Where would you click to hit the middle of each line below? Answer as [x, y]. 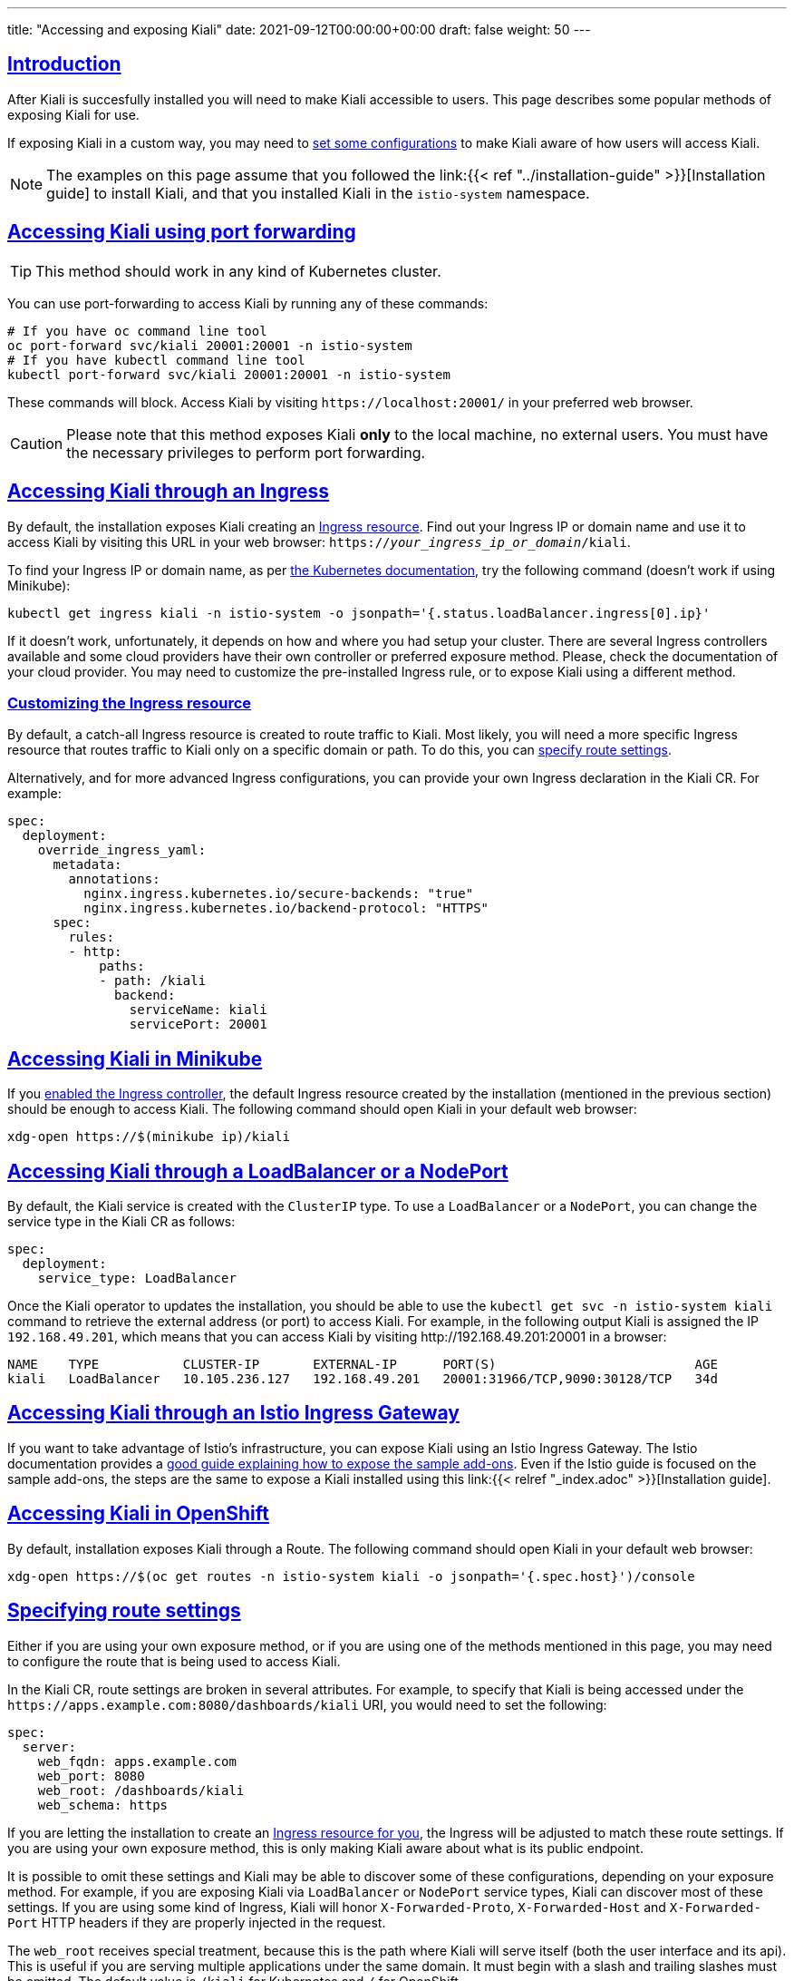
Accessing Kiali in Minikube [135, 1059]
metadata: [87, 865]
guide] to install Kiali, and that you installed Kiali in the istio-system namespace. [318, 193]
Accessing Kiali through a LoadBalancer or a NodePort [258, 1171]
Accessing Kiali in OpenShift [138, 1514]
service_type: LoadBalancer [137, 1278]
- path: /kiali [153, 981]
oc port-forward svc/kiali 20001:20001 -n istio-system [210, 345]
